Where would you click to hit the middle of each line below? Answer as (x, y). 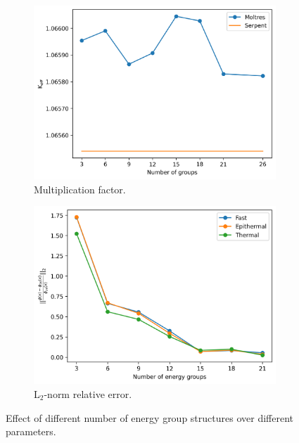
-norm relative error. (88, 393)
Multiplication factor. (80, 189)
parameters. (31, 431)
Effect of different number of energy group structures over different (149, 417)
